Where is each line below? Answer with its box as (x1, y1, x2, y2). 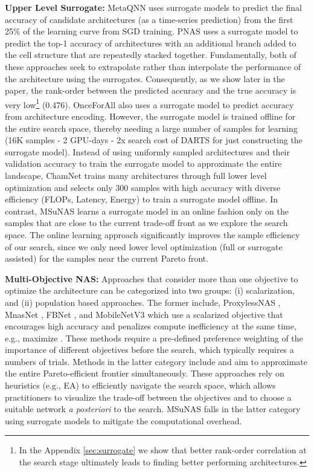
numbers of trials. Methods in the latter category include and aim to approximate (5, 355, 307, 367)
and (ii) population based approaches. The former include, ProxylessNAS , (5, 296, 281, 308)
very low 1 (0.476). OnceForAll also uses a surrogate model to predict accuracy (5, 96, 294, 111)
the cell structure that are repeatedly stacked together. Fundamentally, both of (5, 48, 296, 61)
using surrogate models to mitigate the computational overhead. (5, 414, 242, 427)
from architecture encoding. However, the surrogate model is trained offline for (5, 110, 296, 122)
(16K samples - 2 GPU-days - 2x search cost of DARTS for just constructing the (5, 134, 303, 146)
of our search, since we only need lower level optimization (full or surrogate (5, 240, 283, 253)
